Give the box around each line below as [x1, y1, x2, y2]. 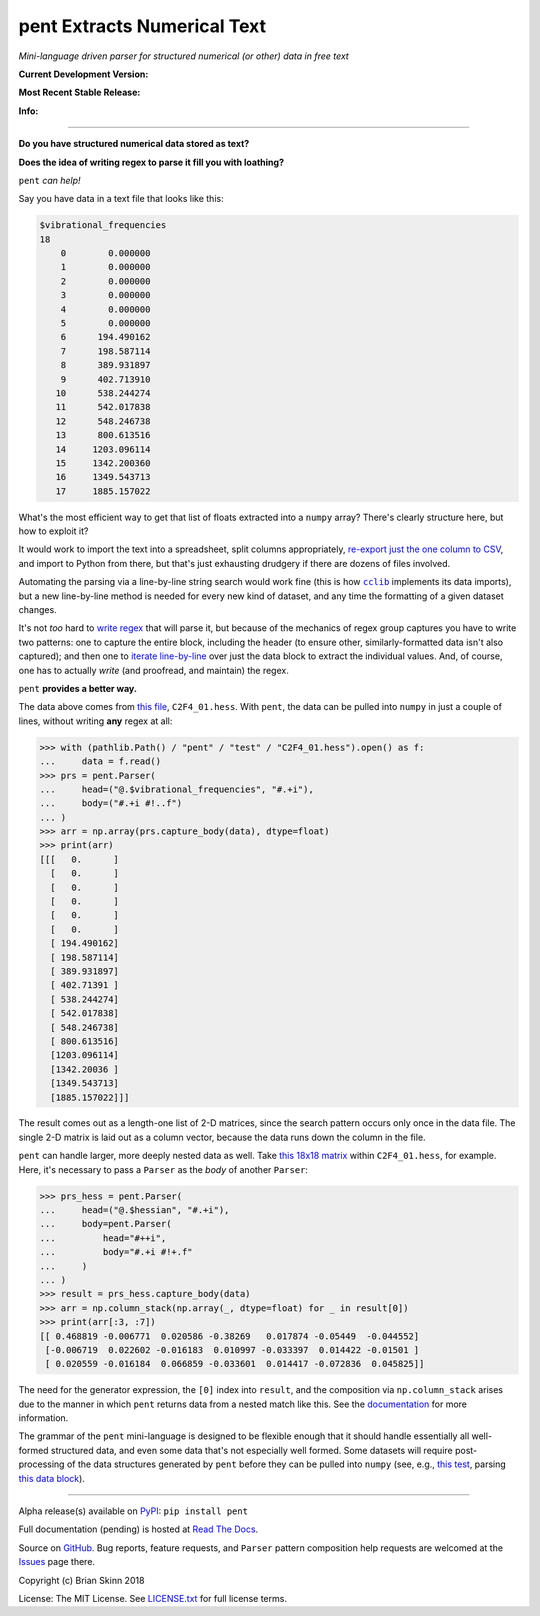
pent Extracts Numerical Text [18, 15, 267, 37]
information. [18, 1412, 69, 1424]
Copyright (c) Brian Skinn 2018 [18, 1574, 145, 1586]
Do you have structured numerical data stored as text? [18, 138, 250, 150]
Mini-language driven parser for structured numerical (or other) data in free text [18, 50, 349, 62]
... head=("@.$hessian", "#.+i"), [39, 1205, 230, 1216]
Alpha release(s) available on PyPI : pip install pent [18, 1505, 249, 1517]
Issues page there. [18, 1556, 95, 1568]
